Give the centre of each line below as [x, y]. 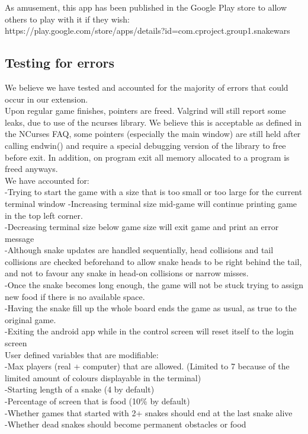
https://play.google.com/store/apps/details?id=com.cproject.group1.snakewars [147, 31]
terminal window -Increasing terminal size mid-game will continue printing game [151, 203]
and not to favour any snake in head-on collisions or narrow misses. [127, 273]
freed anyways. [31, 169]
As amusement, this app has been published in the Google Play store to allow [146, 7]
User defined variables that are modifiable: [82, 354]
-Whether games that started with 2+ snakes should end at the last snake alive [149, 412]
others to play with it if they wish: [67, 19]
